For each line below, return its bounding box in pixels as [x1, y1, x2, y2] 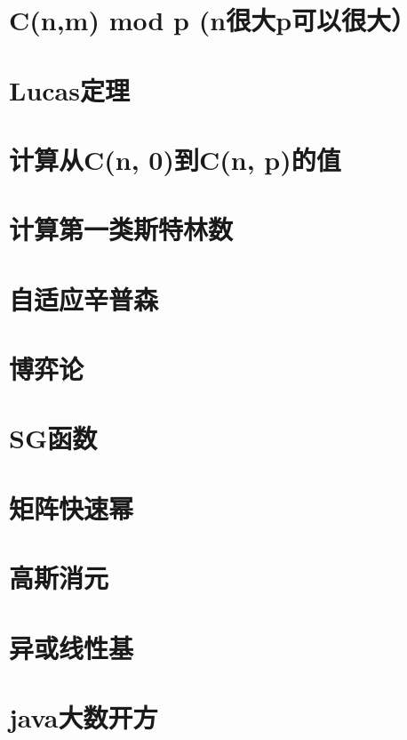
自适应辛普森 [9, 280, 159, 317]
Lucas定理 [9, 71, 130, 108]
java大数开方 [9, 698, 158, 735]
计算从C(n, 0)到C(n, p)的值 [9, 141, 341, 177]
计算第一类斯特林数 [9, 211, 234, 247]
